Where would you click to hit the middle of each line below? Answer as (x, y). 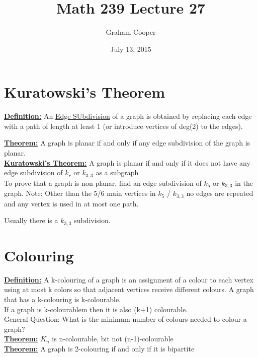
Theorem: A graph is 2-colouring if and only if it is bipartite (99, 348)
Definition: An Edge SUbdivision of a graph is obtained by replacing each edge (128, 116)
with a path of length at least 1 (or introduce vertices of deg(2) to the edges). (123, 126)
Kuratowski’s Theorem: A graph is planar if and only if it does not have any (127, 162)
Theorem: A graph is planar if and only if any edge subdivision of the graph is (127, 143)
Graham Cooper (131, 32)
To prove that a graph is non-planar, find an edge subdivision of (103, 183)
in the (244, 183)
